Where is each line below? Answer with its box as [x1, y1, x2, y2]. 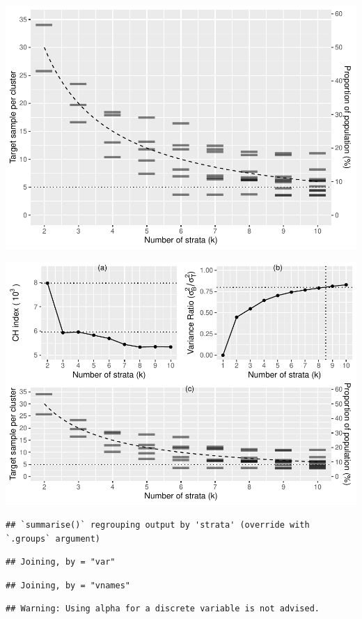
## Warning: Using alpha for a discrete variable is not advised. [6, 604, 320, 614]
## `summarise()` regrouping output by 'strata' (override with [6, 520, 310, 530]
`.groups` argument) [6, 533, 101, 544]
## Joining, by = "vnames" [6, 580, 130, 590]
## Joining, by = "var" [6, 557, 116, 567]
